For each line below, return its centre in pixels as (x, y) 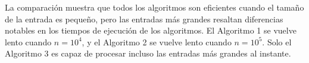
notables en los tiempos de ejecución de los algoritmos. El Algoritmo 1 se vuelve (151, 30)
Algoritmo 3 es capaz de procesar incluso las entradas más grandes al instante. (148, 53)
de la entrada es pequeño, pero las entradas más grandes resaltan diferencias (144, 19)
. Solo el (277, 42)
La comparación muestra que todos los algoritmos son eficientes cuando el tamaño (154, 7)
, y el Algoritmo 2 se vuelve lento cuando (157, 42)
